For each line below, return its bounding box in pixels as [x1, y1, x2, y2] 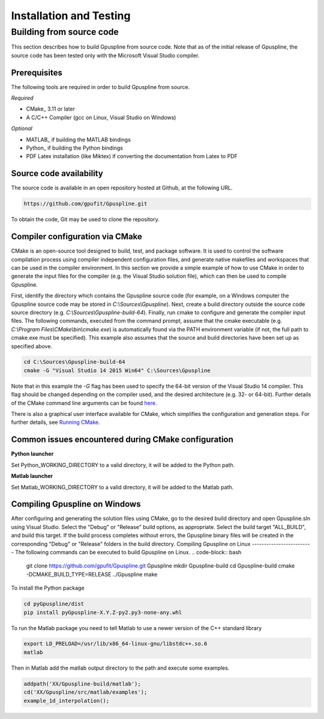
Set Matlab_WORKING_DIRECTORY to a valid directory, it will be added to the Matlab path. [11, 483, 234, 491]
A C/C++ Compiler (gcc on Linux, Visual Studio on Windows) [26, 114, 176, 121]
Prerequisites [11, 67, 62, 78]
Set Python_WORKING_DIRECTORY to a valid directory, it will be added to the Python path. [11, 461, 235, 468]
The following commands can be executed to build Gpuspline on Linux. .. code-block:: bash [15, 548, 242, 555]
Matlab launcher [11, 473, 53, 480]
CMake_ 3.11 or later [26, 105, 75, 112]
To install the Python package [11, 584, 85, 592]
